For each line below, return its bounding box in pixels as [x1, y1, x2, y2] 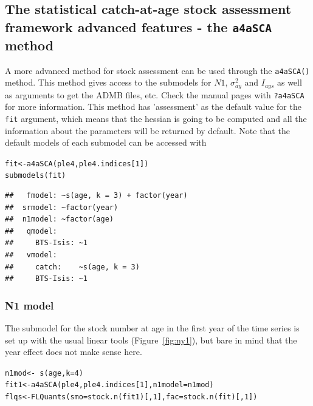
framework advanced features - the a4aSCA [5, 17, 272, 36]
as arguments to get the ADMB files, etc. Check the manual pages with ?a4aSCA [5, 88, 304, 101]
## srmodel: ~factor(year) [5, 203, 119, 212]
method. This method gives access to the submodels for [5, 76, 212, 89]
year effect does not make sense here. [5, 345, 142, 358]
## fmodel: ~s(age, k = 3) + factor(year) [5, 191, 188, 200]
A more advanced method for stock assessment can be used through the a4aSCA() [5, 64, 310, 76]
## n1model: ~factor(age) [5, 215, 114, 224]
